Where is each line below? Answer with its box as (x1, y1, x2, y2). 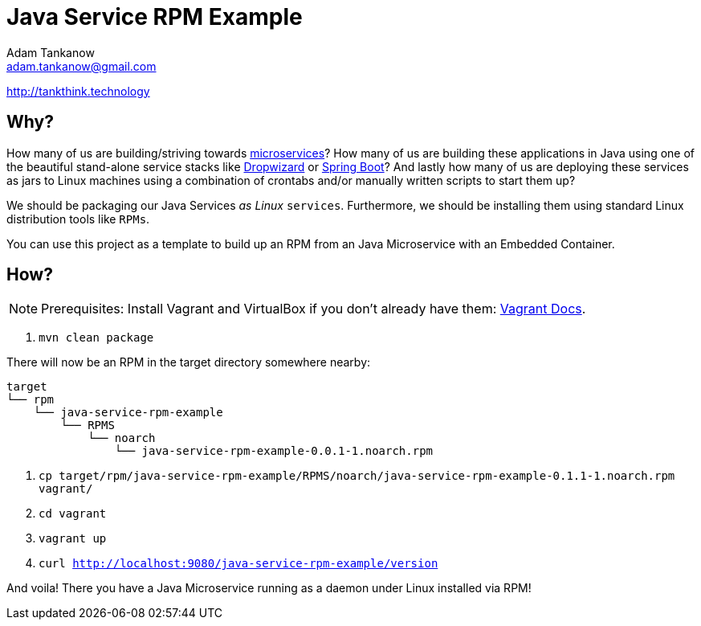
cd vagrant (39, 507, 107, 521)
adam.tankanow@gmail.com (6, 59, 157, 73)
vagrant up (39, 532, 107, 546)
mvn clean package (39, 331, 154, 345)
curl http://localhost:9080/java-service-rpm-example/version (39, 557, 438, 571)
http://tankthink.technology (6, 84, 150, 98)
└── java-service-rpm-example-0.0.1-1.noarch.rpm (114, 444, 434, 458)
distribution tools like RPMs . (6, 211, 150, 226)
